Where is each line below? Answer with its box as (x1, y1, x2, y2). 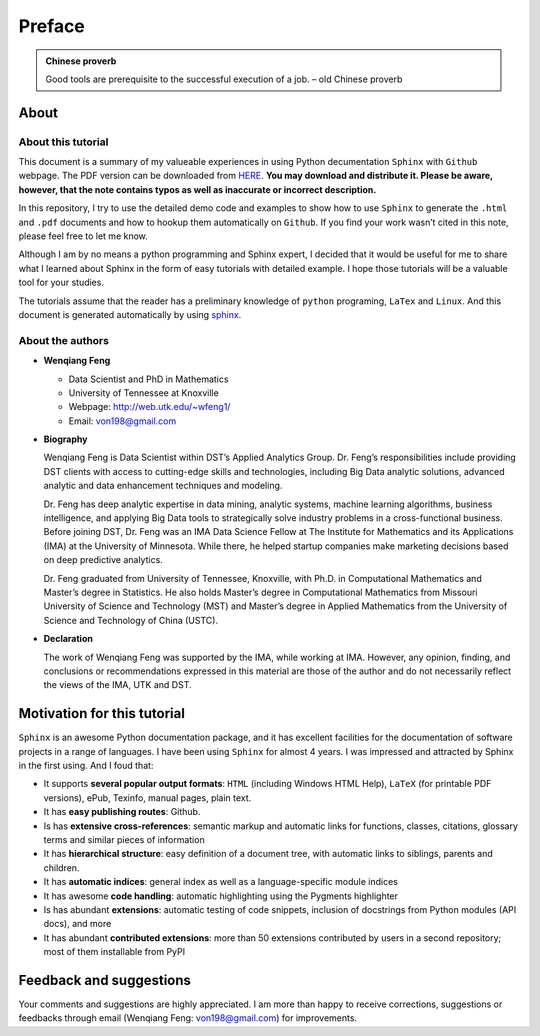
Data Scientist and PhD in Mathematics (68, 373, 229, 385)
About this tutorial (18, 135, 109, 149)
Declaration (43, 633, 94, 645)
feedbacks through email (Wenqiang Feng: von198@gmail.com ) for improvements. (18, 1012, 358, 1024)
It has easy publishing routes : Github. (43, 806, 201, 818)
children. (43, 861, 80, 874)
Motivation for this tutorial (18, 705, 185, 722)
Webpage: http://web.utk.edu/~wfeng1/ (68, 401, 231, 413)
